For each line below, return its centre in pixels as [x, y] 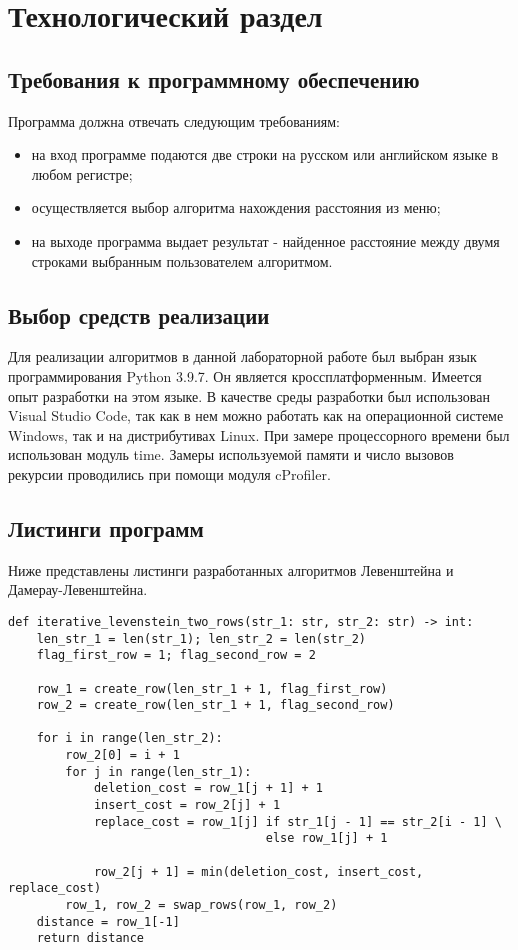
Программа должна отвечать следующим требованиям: [174, 120]
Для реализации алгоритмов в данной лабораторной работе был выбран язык [242, 356]
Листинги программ [106, 527]
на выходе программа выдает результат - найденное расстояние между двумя [265, 240]
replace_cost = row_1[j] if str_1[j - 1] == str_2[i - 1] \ [297, 821]
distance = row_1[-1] [108, 921]
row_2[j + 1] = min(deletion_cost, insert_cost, [258, 871]
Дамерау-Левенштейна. [78, 589]
